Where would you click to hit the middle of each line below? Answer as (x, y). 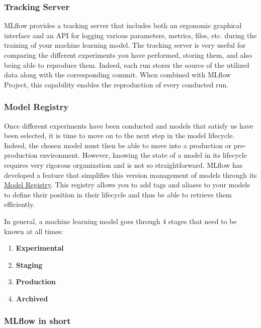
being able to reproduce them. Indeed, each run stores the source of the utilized (127, 65)
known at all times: (34, 231)
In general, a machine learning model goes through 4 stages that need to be (120, 221)
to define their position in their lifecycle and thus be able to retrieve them (118, 194)
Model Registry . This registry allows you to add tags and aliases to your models (127, 185)
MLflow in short (37, 321)
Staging (29, 264)
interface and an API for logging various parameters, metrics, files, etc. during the (130, 35)
